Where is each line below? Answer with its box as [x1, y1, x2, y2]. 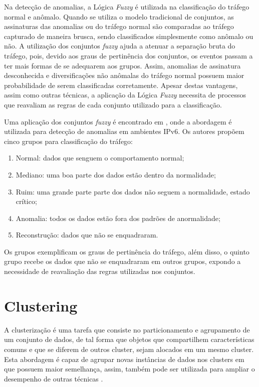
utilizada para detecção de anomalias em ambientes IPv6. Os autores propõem [4, 126, 244, 136]
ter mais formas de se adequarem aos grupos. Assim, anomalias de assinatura [4, 60, 241, 70]
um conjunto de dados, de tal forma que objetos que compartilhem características [4, 334, 254, 344]
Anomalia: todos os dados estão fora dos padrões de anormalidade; [16, 212, 220, 223]
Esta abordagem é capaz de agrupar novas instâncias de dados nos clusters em [4, 353, 244, 364]
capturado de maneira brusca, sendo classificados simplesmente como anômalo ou [4, 30, 253, 41]
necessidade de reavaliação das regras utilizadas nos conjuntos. [4, 266, 195, 276]
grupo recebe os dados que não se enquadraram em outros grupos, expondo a [4, 256, 241, 266]
